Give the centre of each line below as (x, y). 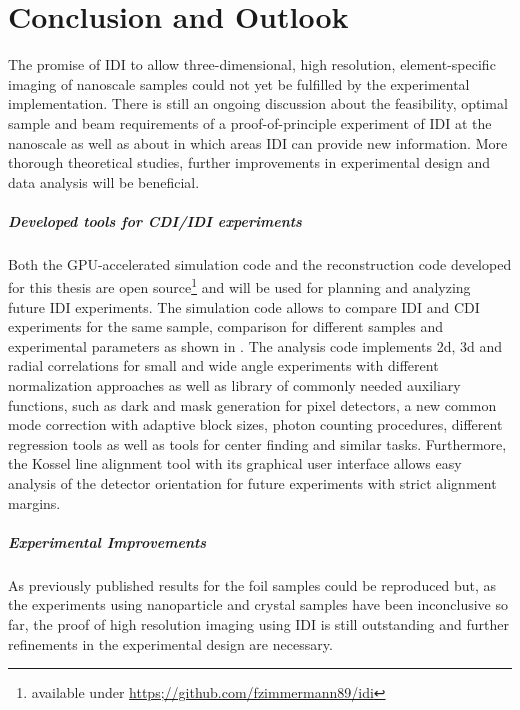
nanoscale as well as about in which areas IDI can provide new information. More (258, 142)
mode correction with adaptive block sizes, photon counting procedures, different (255, 424)
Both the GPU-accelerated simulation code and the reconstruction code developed (260, 263)
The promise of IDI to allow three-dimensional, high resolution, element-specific (252, 64)
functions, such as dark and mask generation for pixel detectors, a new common (252, 404)
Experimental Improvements (107, 541)
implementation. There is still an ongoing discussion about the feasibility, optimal (258, 103)
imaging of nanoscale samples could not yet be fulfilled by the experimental (239, 83)
